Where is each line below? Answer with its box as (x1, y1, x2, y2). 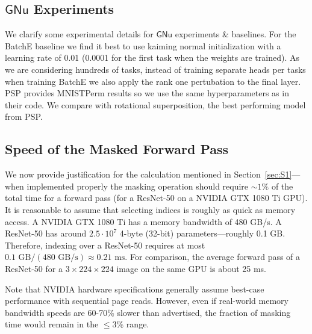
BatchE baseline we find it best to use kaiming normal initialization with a (5, 39, 281, 52)
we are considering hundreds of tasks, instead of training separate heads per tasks (5, 63, 306, 75)
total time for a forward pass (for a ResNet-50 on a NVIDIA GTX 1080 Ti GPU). (5, 191, 308, 204)
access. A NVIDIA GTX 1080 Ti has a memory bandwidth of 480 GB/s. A (5, 215, 282, 227)
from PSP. (5, 110, 43, 123)
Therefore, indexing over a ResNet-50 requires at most (5, 238, 205, 251)
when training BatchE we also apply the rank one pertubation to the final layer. (5, 75, 301, 87)
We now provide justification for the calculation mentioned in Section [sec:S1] (5, 168, 292, 181)
